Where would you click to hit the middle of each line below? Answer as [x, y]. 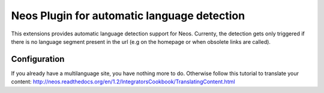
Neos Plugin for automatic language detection [128, 16]
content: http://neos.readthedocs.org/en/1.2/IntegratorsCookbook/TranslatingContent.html [123, 82]
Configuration [38, 59]
